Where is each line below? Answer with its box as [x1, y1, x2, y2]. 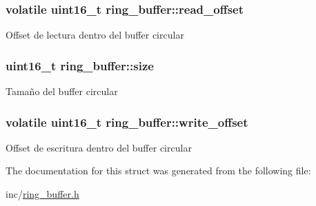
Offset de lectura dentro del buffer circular [6, 28, 184, 42]
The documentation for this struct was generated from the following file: [6, 163, 311, 178]
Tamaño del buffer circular [6, 84, 118, 99]
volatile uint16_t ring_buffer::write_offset [6, 113, 248, 130]
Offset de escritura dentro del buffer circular [6, 140, 192, 154]
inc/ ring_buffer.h [6, 187, 79, 201]
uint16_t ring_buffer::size [6, 56, 154, 74]
